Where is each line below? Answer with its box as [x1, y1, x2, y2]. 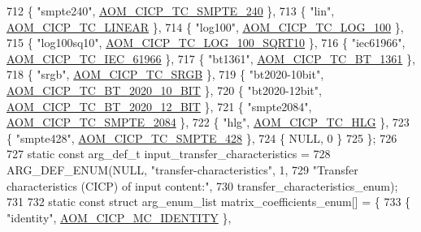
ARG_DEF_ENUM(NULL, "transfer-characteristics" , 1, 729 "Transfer [7, 161, 358, 178]
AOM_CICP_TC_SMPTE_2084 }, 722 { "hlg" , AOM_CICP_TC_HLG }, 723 [7, 114, 410, 131]
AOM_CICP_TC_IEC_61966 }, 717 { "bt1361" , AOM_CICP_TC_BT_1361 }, [7, 49, 415, 67]
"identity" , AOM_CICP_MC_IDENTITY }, [7, 208, 232, 226]
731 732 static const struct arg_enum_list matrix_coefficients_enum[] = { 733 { [7, 193, 411, 210]
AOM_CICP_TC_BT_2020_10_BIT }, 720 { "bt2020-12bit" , [7, 81, 322, 98]
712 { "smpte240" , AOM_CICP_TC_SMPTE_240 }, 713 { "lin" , [7, 2, 335, 19]
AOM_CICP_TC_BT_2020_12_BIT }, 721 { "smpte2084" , [7, 97, 312, 114]
